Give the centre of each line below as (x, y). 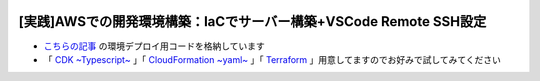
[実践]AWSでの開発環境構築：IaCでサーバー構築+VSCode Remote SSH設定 (252, 21)
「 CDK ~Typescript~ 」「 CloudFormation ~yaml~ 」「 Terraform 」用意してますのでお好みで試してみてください (272, 59)
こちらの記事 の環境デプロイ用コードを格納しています (154, 46)
